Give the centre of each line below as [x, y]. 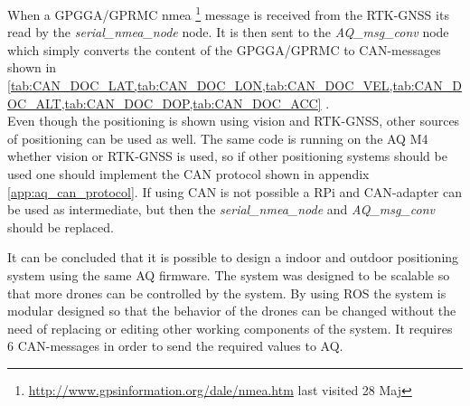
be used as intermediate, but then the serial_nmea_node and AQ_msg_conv [221, 209]
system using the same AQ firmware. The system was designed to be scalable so [229, 274]
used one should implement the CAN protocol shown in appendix [188, 174]
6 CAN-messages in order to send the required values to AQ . [175, 346]
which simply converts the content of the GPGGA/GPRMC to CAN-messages [224, 49]
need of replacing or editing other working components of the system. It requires [230, 328]
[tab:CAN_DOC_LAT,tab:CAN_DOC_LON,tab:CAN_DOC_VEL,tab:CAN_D [235, 85]
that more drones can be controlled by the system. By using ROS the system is [227, 293]
